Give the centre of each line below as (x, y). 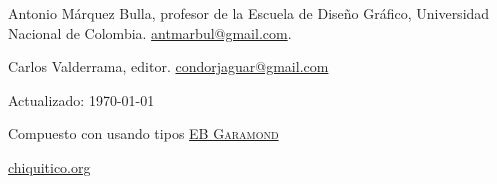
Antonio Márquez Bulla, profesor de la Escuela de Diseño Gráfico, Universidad (249, 13)
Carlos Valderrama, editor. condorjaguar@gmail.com (168, 66)
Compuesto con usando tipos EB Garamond (143, 133)
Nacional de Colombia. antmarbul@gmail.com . (150, 32)
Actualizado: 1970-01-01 (81, 99)
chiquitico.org (49, 166)
